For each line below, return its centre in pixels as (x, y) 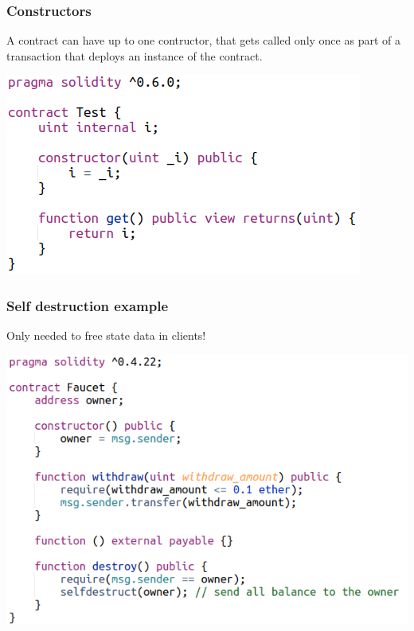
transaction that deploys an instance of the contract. (135, 55)
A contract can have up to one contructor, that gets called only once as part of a (203, 40)
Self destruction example (88, 305)
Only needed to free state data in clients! (106, 335)
